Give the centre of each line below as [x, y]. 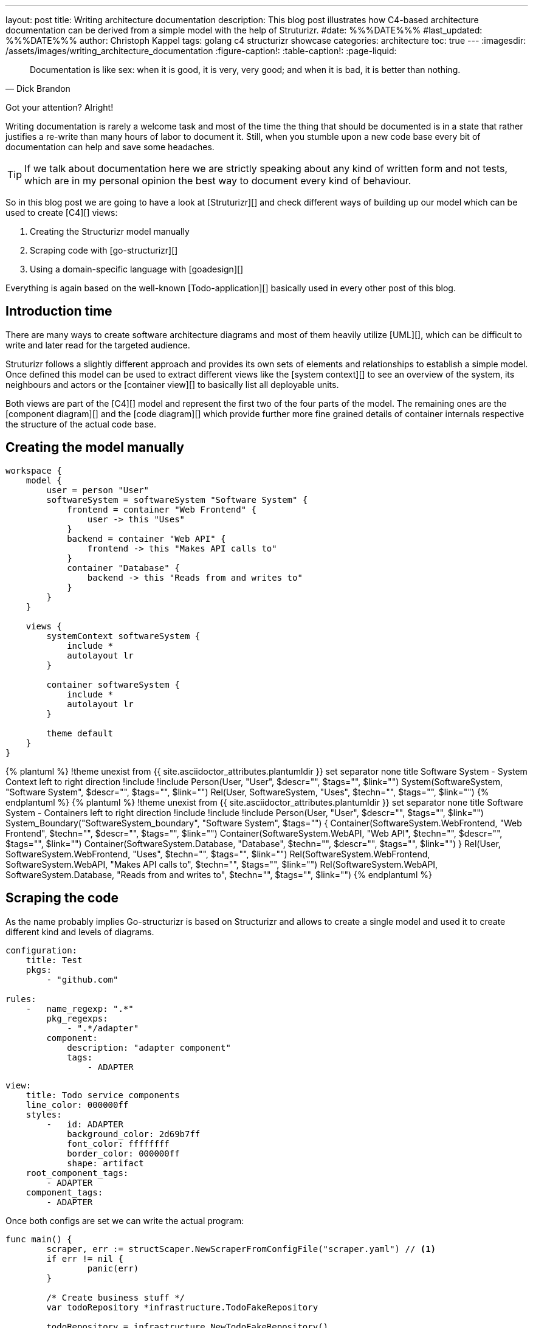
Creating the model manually [95, 448]
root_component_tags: [77, 1173]
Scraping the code [62, 898]
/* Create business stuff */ [116, 1297]
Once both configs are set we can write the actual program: [125, 1220]
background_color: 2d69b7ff [134, 1134]
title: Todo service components [103, 1095]
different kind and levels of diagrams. [80, 932]
